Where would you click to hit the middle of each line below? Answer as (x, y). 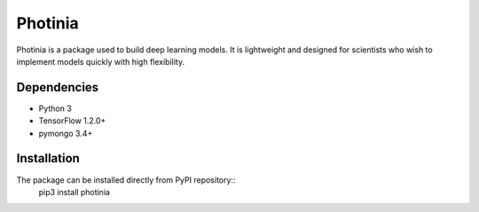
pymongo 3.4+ (66, 133)
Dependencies (58, 87)
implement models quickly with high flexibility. (101, 61)
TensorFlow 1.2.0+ (72, 121)
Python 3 (55, 108)
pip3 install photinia (75, 192)
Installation (48, 158)
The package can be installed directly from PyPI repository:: (126, 180)
